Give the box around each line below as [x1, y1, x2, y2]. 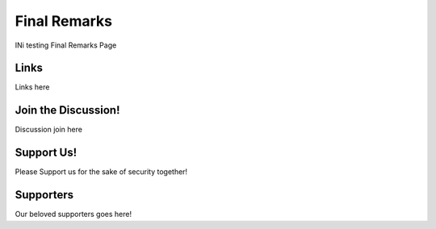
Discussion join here [15, 125, 82, 135]
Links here [15, 82, 50, 92]
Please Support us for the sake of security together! [15, 167, 188, 177]
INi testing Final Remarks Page [15, 40, 117, 50]
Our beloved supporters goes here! [15, 210, 132, 219]
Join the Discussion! [15, 103, 120, 117]
